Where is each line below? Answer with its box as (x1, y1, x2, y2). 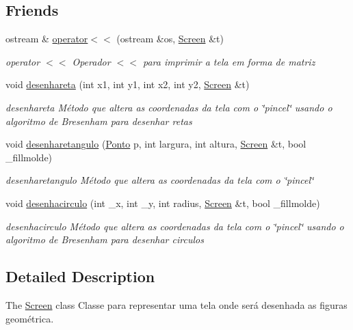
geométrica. (5, 311, 54, 325)
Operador (72, 54, 111, 68)
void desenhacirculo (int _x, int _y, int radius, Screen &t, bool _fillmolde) (5, 195, 320, 210)
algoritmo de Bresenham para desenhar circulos (5, 232, 204, 247)
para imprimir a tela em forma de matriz (142, 54, 315, 68)
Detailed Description (5, 266, 155, 287)
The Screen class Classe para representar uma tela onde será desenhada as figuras (5, 297, 348, 312)
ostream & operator (5, 31, 88, 46)
